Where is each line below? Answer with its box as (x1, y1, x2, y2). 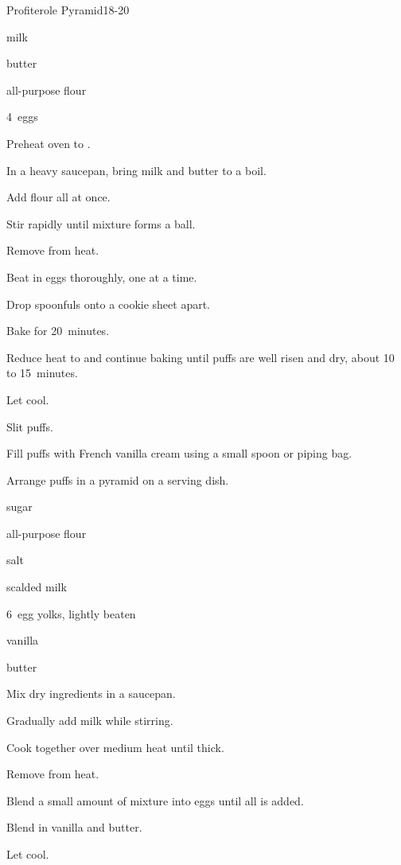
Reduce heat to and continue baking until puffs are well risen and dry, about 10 (6, 349, 395, 365)
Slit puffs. (6, 418, 53, 434)
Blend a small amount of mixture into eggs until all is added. (6, 792, 304, 809)
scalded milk (6, 579, 67, 595)
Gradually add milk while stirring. (6, 712, 173, 729)
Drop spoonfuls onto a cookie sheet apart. (6, 295, 211, 312)
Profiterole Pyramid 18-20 (6, 2, 130, 18)
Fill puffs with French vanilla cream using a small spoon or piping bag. (6, 445, 352, 462)
